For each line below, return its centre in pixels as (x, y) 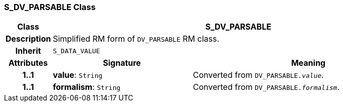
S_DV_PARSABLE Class (50, 7)
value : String (78, 75)
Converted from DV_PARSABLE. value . (258, 75)
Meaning (308, 63)
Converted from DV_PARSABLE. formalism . (266, 87)
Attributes (28, 63)
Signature (122, 63)
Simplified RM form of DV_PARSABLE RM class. (136, 39)
